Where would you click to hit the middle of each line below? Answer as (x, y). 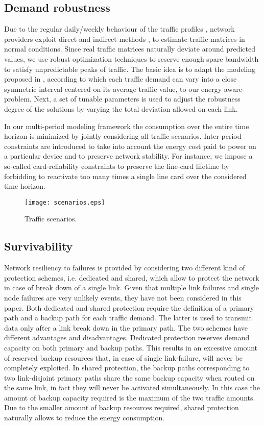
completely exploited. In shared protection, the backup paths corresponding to (127, 368)
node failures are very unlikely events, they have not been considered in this (123, 297)
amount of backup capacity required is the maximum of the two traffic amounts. (130, 397)
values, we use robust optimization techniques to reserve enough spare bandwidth (131, 58)
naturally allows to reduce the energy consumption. (85, 418)
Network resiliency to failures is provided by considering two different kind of (125, 268)
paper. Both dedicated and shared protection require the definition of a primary (129, 307)
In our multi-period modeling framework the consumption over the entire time (127, 126)
